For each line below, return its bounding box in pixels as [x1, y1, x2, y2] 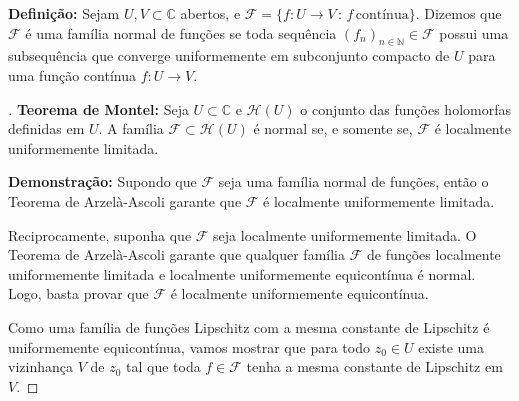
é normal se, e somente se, [253, 118, 413, 139]
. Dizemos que [415, 3, 502, 23]
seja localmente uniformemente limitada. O [213, 224, 477, 245]
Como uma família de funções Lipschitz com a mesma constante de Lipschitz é [8, 316, 490, 337]
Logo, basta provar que [8, 283, 149, 304]
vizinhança [8, 356, 73, 377]
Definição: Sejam [8, 3, 120, 23]
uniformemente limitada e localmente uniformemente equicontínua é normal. [8, 263, 476, 284]
